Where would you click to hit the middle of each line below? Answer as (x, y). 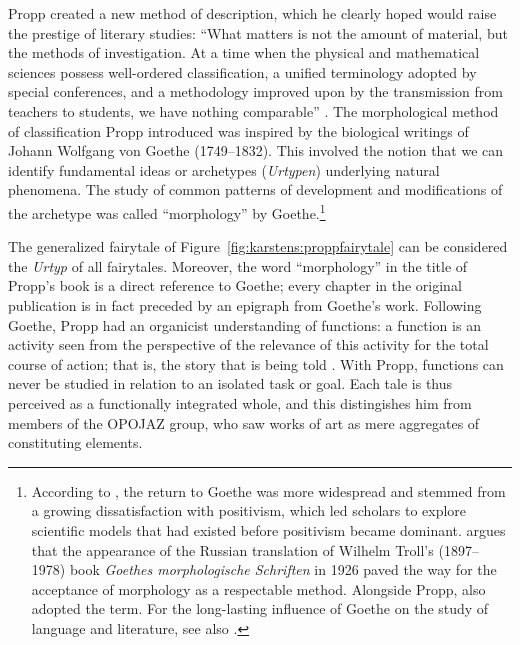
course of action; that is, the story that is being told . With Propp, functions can (256, 363)
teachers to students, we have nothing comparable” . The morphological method (253, 110)
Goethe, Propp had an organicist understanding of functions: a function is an (244, 324)
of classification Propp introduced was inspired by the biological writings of (238, 130)
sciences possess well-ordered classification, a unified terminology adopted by (242, 71)
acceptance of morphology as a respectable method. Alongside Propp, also (258, 588)
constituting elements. (75, 442)
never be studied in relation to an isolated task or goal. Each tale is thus (230, 383)
